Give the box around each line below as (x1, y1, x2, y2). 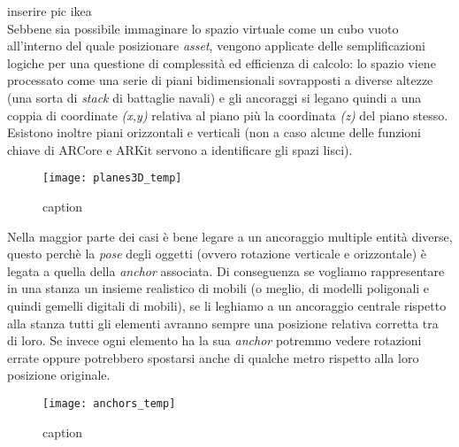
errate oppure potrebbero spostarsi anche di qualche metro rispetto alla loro (7, 348, 419, 366)
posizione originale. (7, 366, 111, 384)
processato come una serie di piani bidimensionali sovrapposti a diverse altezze (7, 71, 433, 89)
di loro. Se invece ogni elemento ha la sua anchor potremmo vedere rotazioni (7, 331, 422, 350)
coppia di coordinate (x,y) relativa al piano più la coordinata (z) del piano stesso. (7, 105, 448, 124)
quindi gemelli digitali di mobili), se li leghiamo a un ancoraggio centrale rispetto (7, 296, 447, 314)
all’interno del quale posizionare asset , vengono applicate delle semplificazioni (7, 36, 425, 55)
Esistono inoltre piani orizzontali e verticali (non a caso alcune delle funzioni (7, 123, 422, 142)
